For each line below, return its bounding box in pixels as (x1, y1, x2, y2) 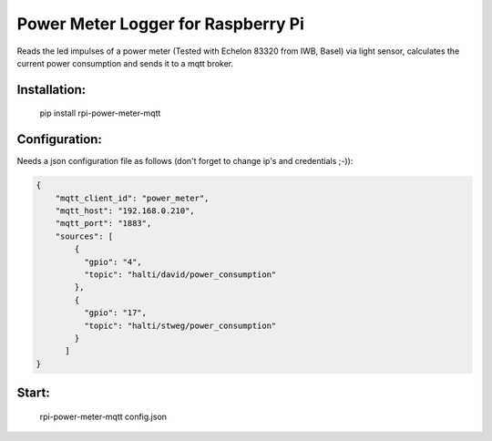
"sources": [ (55, 231, 114, 241)
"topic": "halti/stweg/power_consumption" (83, 320, 277, 331)
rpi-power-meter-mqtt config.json (39, 411, 168, 422)
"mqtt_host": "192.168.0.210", (55, 206, 195, 216)
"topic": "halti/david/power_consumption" (83, 269, 277, 280)
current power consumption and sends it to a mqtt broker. (16, 57, 234, 68)
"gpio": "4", (83, 256, 143, 267)
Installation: (16, 82, 87, 97)
